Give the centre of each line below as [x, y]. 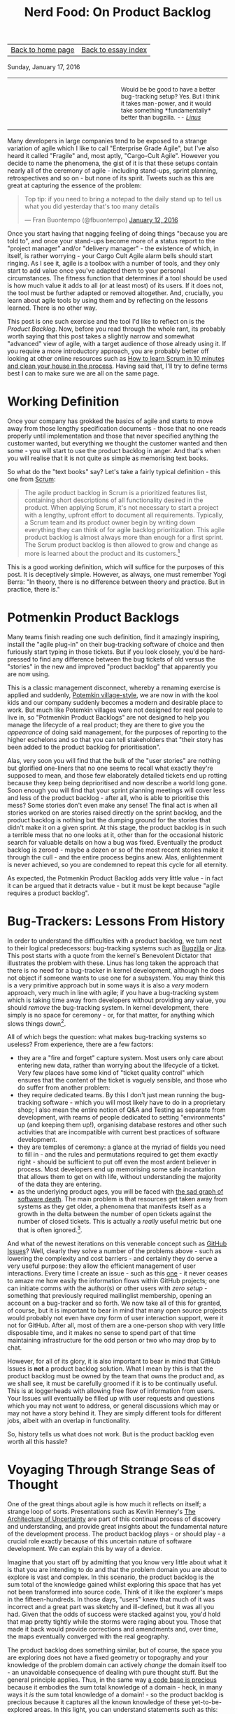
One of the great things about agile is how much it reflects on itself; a [107, 1504]
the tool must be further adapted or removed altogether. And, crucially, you [115, 293]
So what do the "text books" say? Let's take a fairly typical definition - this [114, 472]
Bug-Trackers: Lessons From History [116, 921]
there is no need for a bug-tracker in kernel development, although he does [116, 970]
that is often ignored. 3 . [50, 1229]
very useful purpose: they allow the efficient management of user [101, 1266]
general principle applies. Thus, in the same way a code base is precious [112, 1680]
